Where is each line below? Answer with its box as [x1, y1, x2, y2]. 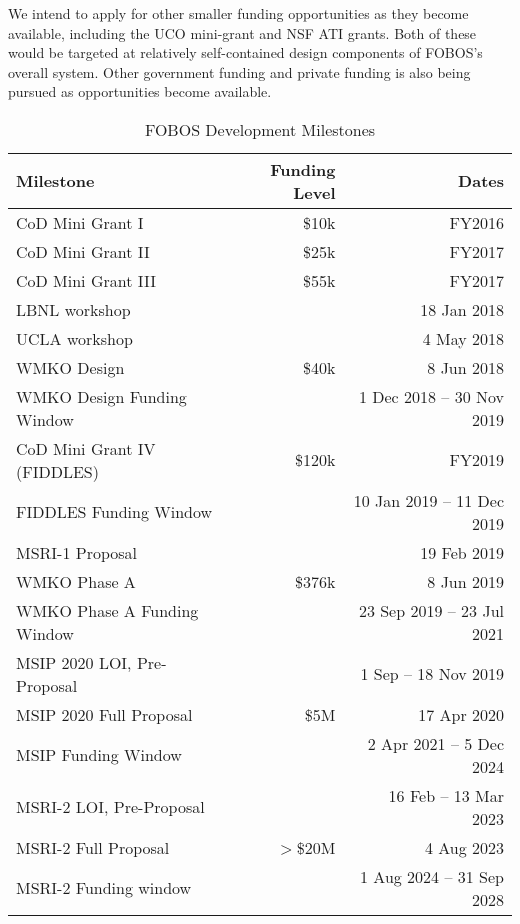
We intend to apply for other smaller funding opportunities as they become [8, 3, 469, 23]
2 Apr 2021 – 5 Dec [367, 731, 504, 755]
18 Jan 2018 [420, 297, 504, 321]
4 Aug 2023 [424, 835, 504, 859]
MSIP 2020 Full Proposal [16, 702, 193, 726]
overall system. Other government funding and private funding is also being [8, 61, 471, 82]
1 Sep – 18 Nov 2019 [360, 662, 504, 686]
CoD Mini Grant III [16, 268, 156, 292]
